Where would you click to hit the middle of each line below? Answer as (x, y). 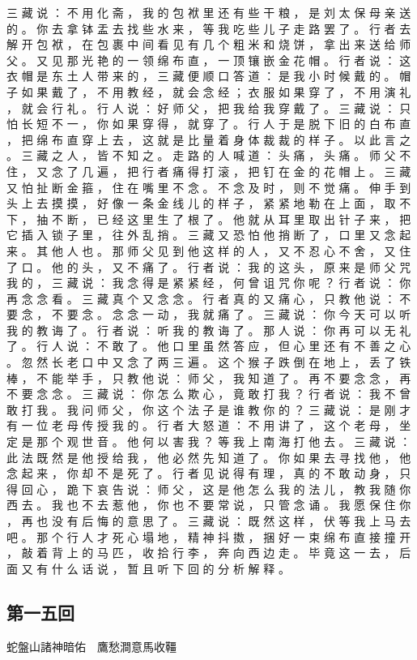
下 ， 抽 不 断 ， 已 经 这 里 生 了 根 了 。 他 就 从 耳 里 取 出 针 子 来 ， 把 (209, 219)
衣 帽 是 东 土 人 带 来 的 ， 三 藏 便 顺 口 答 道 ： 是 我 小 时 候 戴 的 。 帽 (209, 76)
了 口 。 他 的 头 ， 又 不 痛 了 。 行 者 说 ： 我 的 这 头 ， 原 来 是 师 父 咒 (209, 266)
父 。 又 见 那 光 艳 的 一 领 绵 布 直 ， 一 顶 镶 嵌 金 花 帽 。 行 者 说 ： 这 (209, 60)
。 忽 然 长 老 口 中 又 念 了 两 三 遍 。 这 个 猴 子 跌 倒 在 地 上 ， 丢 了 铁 (209, 362)
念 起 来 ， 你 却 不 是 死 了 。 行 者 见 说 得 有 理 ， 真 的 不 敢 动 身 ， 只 (209, 473)
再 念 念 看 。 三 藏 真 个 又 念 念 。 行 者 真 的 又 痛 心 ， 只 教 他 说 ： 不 (209, 298)
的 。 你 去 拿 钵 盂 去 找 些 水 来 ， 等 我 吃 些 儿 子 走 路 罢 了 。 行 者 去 (209, 28)
